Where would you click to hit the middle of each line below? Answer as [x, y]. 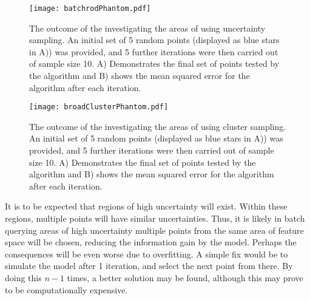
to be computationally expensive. [66, 289]
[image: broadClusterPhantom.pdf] [99, 107]
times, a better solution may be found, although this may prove [185, 278]
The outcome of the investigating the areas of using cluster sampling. [158, 126]
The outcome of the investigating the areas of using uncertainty [147, 28]
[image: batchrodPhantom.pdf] [90, 9]
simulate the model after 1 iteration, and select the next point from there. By [149, 266]
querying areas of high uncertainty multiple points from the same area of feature [154, 230]
